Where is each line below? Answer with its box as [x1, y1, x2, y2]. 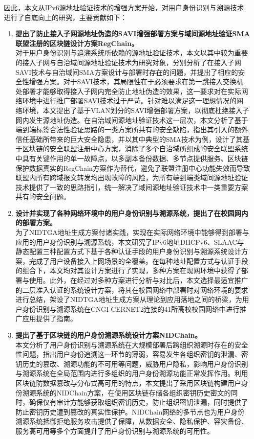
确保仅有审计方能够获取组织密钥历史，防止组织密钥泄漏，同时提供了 [29, 397, 248, 407]
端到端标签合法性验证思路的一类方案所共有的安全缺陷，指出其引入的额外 [15, 124, 248, 135]
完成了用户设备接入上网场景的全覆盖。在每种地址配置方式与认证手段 [29, 255, 248, 266]
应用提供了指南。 [22, 313, 77, 323]
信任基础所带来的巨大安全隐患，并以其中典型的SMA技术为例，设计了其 [15, 134, 243, 144]
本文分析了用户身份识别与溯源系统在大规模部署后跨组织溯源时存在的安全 [15, 339, 248, 349]
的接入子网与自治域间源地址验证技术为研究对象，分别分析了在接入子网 [15, 57, 241, 67]
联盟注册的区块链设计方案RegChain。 [15, 38, 139, 48]
